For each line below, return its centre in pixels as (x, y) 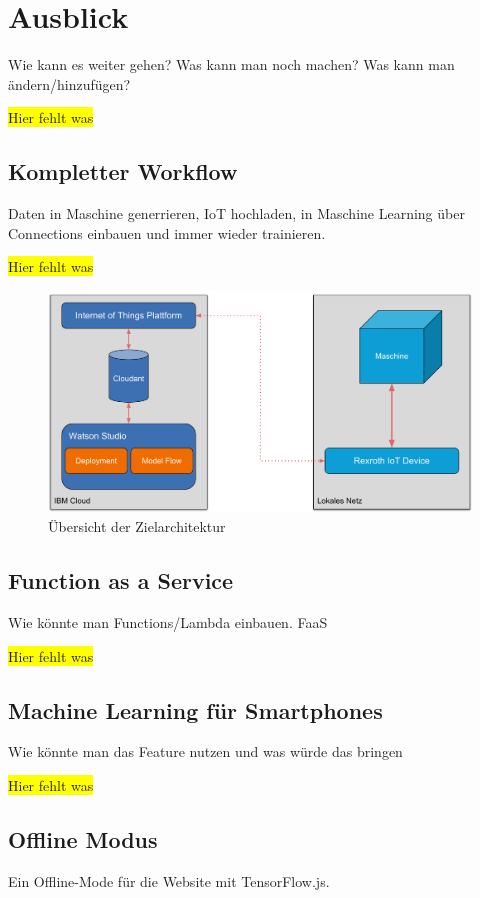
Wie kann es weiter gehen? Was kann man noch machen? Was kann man (231, 64)
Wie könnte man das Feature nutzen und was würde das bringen (205, 751)
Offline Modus (83, 838)
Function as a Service (121, 580)
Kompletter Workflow (123, 171)
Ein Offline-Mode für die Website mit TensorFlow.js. (169, 880)
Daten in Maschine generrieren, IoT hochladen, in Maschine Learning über (236, 213)
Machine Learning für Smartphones (195, 709)
